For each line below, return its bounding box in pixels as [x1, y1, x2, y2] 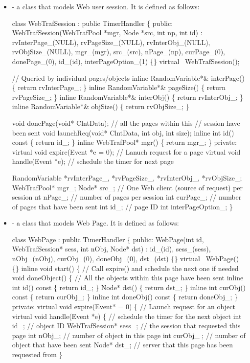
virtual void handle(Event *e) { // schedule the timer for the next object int [12, 311, 242, 321]
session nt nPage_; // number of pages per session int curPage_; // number [12, 192, 242, 202]
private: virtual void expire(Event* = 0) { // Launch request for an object [12, 301, 235, 312]
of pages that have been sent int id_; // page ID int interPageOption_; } [12, 201, 233, 211]
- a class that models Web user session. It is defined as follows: [12, 1, 200, 11]
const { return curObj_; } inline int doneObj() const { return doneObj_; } [12, 292, 238, 302]
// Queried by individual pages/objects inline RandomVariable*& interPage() [12, 72, 245, 83]
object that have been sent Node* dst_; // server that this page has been [12, 340, 233, 350]
